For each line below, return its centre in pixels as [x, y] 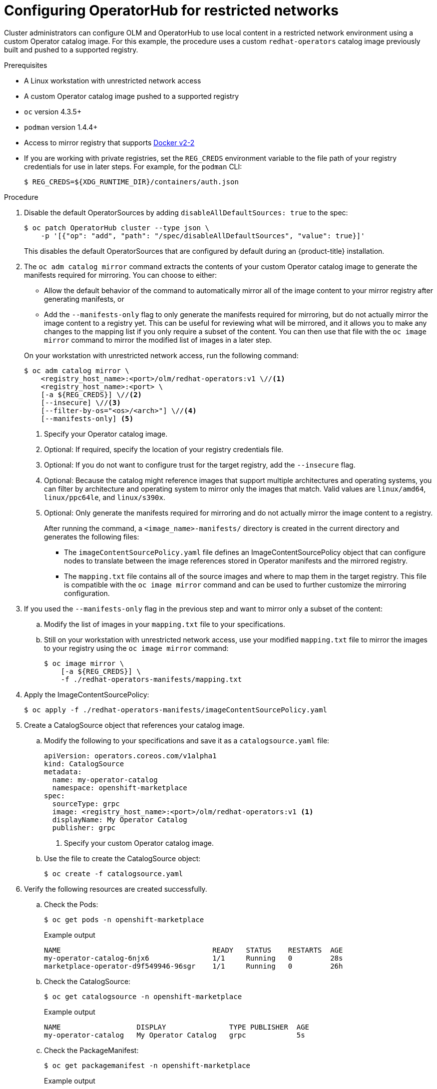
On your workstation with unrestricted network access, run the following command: [161, 355]
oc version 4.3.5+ [53, 111]
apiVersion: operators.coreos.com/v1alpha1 [130, 756]
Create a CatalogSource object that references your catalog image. [134, 725]
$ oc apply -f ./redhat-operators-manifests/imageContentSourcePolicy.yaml [176, 710]
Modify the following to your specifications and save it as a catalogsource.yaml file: [187, 740]
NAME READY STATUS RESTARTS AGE [194, 950]
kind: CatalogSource [84, 764]
